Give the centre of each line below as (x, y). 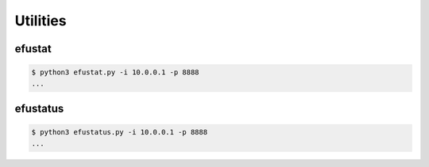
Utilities (41, 21)
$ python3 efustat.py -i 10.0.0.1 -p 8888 (115, 72)
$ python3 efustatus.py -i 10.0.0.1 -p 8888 (120, 132)
